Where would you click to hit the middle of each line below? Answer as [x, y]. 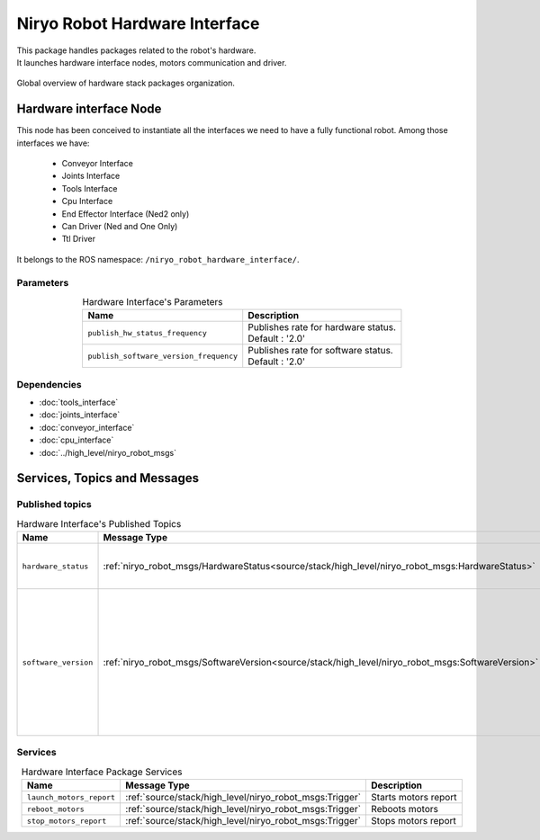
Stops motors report [413, 821]
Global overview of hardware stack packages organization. [126, 83]
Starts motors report [414, 798]
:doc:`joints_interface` [80, 415]
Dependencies [49, 384]
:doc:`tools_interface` [79, 402]
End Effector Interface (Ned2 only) [126, 214]
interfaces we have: [53, 143]
